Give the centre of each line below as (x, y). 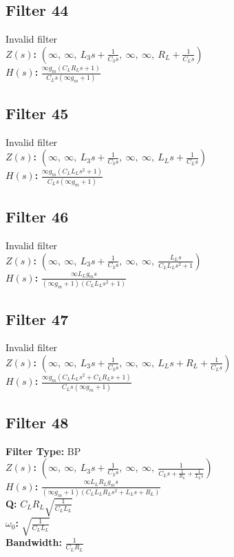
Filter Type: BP (43, 451)
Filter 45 (37, 113)
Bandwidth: (34, 542)
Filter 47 (37, 318)
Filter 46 (37, 217)
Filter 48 (37, 422)
